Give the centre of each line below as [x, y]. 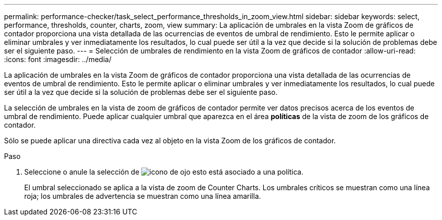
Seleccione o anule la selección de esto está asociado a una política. [164, 172]
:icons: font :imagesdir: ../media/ [58, 59]
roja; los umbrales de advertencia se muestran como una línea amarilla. [143, 196]
